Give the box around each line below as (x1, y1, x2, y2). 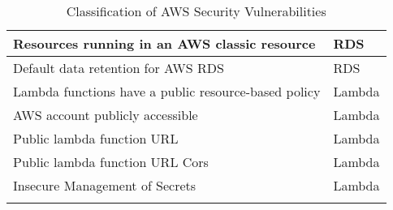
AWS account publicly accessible (13, 105, 198, 124)
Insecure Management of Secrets (13, 176, 196, 195)
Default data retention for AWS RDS (13, 58, 224, 77)
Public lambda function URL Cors (13, 152, 209, 171)
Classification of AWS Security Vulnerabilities (66, 2, 326, 20)
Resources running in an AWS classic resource (13, 34, 316, 53)
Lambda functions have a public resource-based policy (13, 82, 321, 101)
